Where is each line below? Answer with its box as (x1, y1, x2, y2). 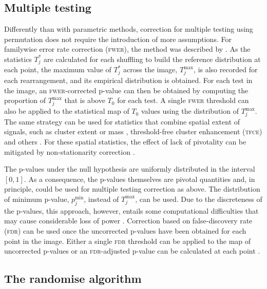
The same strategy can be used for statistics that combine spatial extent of (4, 116, 240, 127)
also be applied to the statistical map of (4, 106, 129, 116)
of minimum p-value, (4, 193, 69, 204)
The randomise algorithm (4, 271, 142, 286)
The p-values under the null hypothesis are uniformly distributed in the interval (4, 163, 255, 174)
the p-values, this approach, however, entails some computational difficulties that (4, 205, 259, 216)
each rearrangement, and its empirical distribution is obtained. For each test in (4, 75, 253, 86)
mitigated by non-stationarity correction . (4, 146, 135, 157)
